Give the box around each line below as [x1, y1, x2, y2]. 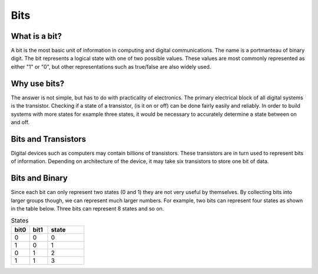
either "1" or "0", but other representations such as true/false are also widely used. [11, 63, 211, 70]
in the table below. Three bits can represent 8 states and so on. [11, 205, 164, 212]
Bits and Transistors [11, 134, 87, 144]
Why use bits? [11, 78, 65, 88]
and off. [11, 118, 30, 126]
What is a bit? [11, 31, 62, 41]
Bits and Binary [11, 173, 68, 183]
